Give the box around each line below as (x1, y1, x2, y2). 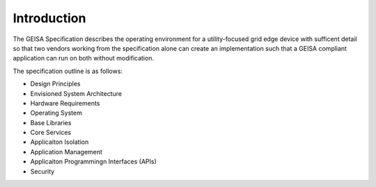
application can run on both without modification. (13, 54, 155, 63)
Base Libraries (30, 118, 72, 127)
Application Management (30, 147, 102, 156)
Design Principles (30, 80, 81, 88)
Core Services (30, 129, 72, 137)
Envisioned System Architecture (30, 89, 122, 97)
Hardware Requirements (30, 99, 100, 107)
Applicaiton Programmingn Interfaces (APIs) (30, 157, 157, 166)
